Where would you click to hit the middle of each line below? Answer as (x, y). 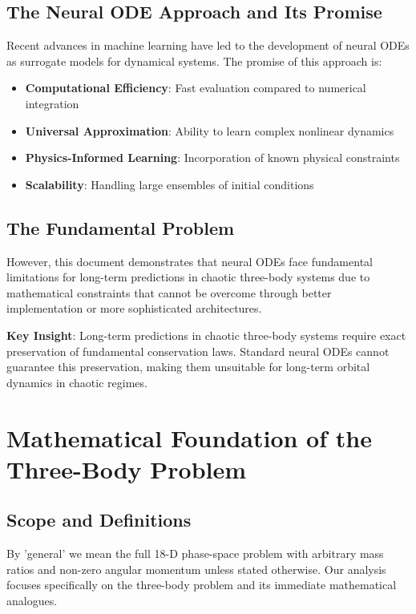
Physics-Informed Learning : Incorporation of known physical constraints (212, 158)
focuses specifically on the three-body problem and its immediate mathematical (202, 585)
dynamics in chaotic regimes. (77, 382)
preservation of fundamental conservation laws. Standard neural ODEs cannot (198, 351)
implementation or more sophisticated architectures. (134, 308)
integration (52, 103)
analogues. (32, 600)
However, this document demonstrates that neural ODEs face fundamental (190, 261)
